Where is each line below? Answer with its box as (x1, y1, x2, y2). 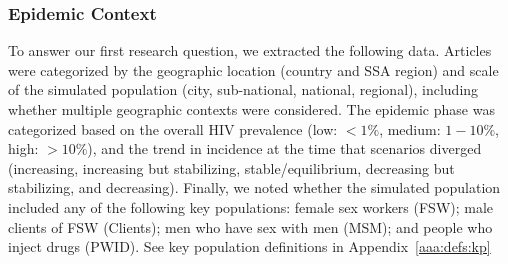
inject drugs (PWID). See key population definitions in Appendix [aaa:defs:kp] (8, 236, 491, 257)
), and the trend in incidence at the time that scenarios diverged (87, 138, 482, 159)
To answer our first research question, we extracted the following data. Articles (8, 40, 492, 61)
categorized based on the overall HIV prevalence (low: (8, 118, 338, 139)
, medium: (379, 118, 441, 139)
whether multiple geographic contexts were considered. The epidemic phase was (8, 99, 495, 119)
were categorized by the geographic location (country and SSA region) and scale (8, 59, 499, 80)
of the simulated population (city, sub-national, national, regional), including (8, 79, 479, 100)
